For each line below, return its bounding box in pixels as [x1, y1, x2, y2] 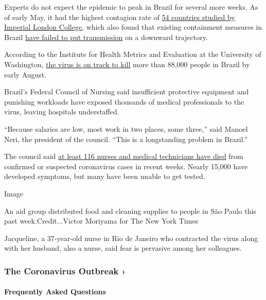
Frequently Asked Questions [4, 286, 106, 297]
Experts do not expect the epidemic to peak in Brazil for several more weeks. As [4, 2, 258, 12]
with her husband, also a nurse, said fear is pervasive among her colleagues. [4, 243, 242, 253]
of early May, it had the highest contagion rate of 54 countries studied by [4, 11, 235, 22]
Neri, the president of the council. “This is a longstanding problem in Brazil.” [4, 133, 248, 144]
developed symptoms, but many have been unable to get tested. [4, 171, 205, 182]
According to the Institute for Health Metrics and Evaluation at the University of [4, 49, 261, 59]
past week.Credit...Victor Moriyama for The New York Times [4, 215, 199, 226]
